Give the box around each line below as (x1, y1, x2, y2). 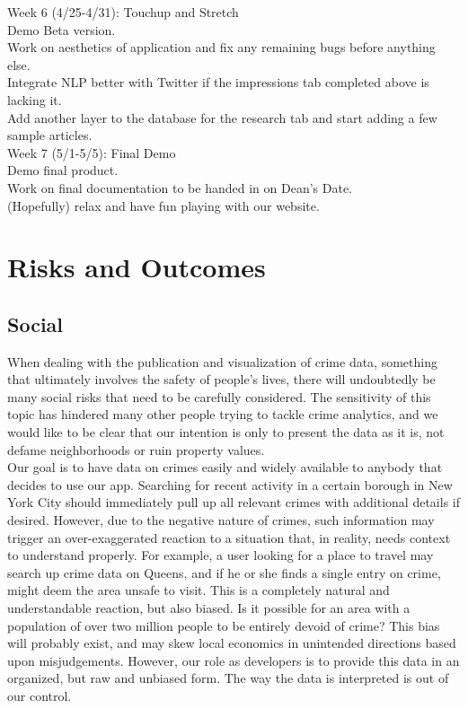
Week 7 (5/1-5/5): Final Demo (7, 143, 176, 162)
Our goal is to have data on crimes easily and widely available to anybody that (7, 458, 443, 476)
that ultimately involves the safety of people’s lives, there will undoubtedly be (7, 370, 436, 389)
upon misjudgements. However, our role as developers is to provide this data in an (7, 651, 460, 669)
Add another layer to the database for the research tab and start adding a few (7, 108, 437, 127)
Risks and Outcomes (7, 249, 266, 285)
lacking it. (7, 90, 62, 109)
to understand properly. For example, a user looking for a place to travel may (7, 546, 434, 564)
